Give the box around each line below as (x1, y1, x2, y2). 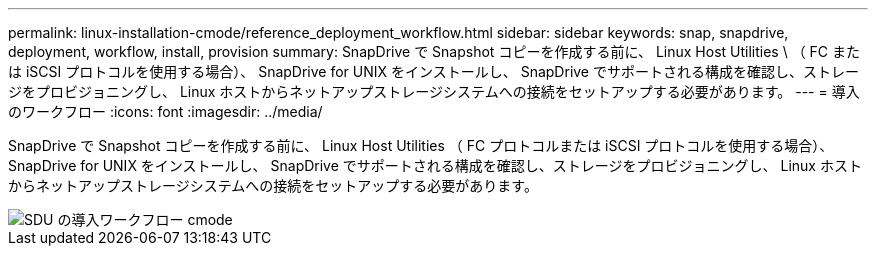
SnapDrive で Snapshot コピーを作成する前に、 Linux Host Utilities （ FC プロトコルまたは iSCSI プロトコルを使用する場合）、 (8, 137, 834, 154)
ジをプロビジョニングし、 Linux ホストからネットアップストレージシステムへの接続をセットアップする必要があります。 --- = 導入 (8, 83, 860, 100)
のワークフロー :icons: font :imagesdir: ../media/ (8, 103, 323, 120)
